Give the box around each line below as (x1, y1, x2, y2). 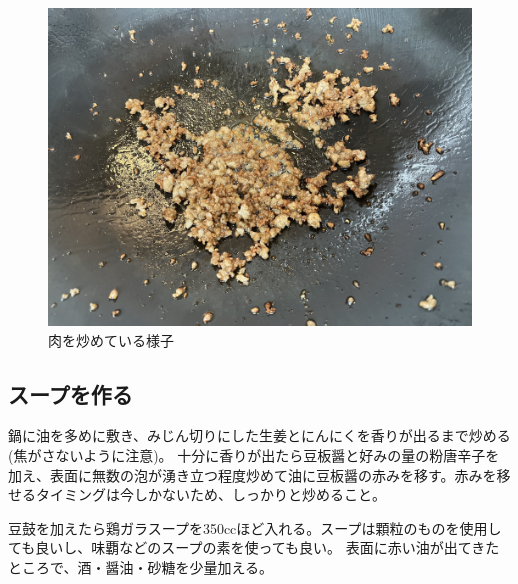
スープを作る (8, 378, 133, 409)
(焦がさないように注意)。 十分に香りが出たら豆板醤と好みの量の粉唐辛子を (8, 444, 500, 465)
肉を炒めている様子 (48, 329, 174, 350)
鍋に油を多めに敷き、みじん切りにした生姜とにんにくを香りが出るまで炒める (8, 425, 511, 446)
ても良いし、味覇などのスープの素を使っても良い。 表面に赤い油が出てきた (8, 537, 500, 558)
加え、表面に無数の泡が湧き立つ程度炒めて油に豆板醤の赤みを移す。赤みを (8, 464, 497, 485)
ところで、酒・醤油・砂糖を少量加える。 (8, 556, 274, 577)
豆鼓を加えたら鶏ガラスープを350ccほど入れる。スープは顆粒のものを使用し (8, 517, 502, 538)
